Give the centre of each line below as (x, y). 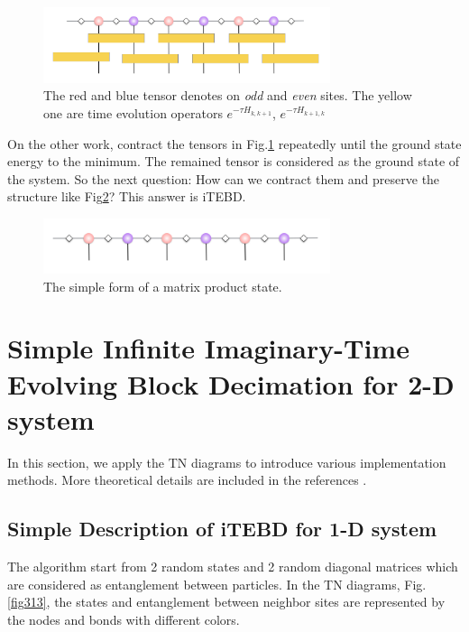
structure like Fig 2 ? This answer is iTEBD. (127, 196)
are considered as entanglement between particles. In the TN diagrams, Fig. (217, 584)
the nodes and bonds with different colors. (124, 619)
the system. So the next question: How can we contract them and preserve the (224, 178)
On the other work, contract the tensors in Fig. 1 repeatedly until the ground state (234, 143)
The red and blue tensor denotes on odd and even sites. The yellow (228, 95)
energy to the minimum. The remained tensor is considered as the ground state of (234, 161)
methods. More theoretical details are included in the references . (187, 480)
